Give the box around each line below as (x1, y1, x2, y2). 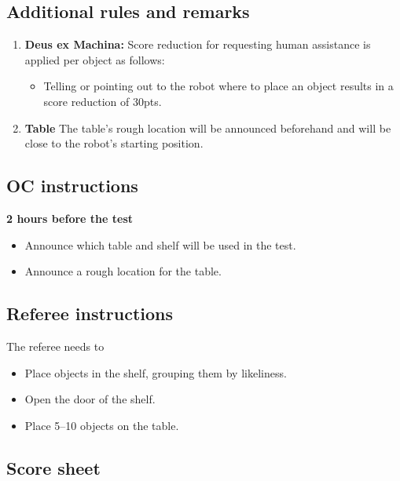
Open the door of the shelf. (24, 391, 156, 407)
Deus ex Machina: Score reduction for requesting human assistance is (24, 36, 371, 53)
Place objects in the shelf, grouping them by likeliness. (24, 364, 287, 381)
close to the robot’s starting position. (24, 135, 204, 151)
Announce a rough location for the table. (24, 263, 222, 279)
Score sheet (6, 455, 101, 479)
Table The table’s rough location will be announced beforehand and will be (24, 119, 391, 136)
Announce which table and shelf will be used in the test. (24, 236, 296, 253)
